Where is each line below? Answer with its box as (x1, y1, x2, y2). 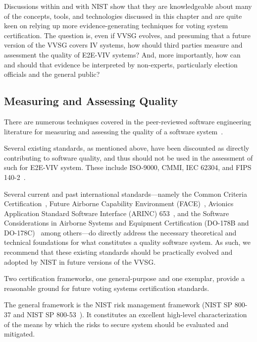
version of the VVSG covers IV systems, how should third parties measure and (4, 40, 243, 50)
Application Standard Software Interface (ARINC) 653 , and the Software (4, 208, 229, 218)
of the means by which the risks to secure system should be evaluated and (4, 319, 229, 329)
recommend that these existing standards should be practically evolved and (4, 247, 233, 257)
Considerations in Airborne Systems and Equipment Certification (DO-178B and (4, 218, 249, 228)
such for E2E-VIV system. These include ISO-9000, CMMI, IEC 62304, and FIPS (4, 162, 252, 172)
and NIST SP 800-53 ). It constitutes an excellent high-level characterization (13, 309, 247, 320)
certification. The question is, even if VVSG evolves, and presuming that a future (4, 30, 251, 40)
